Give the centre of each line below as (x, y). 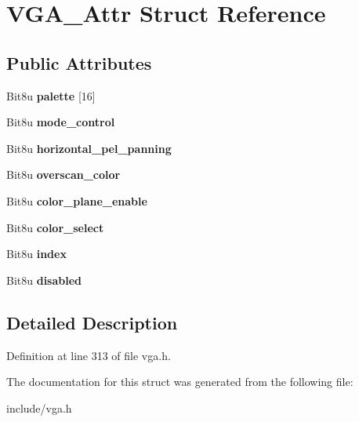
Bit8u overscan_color (63, 175)
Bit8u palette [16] (51, 95)
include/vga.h (39, 407)
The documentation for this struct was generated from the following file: (180, 382)
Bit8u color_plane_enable (77, 200)
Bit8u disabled (44, 280)
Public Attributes (79, 62)
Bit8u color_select (55, 227)
